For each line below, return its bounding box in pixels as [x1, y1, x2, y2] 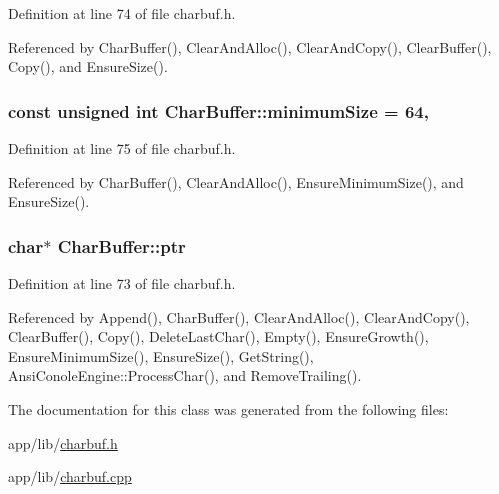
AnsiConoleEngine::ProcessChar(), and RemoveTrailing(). [8, 365, 362, 386]
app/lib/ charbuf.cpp [8, 466, 132, 487]
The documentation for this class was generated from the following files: [8, 398, 449, 419]
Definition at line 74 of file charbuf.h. [8, 3, 236, 23]
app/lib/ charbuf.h [8, 432, 118, 453]
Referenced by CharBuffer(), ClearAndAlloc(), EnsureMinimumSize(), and [8, 171, 464, 192]
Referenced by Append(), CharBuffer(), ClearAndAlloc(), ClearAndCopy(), [8, 306, 470, 327]
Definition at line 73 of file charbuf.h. [8, 273, 236, 293]
